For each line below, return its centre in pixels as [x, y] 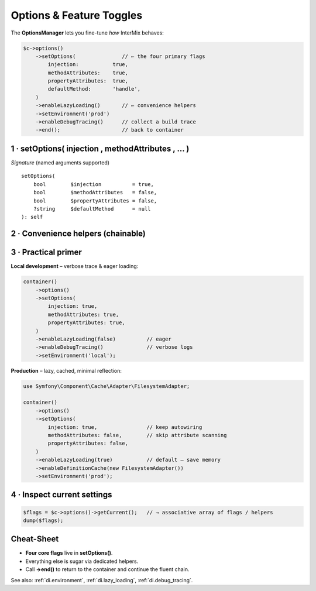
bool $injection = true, [94, 184]
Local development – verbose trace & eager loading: [75, 266]
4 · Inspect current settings [61, 495]
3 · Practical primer [46, 252]
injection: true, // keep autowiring [125, 427]
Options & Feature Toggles [77, 15]
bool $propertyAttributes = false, [95, 201]
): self [32, 217]
